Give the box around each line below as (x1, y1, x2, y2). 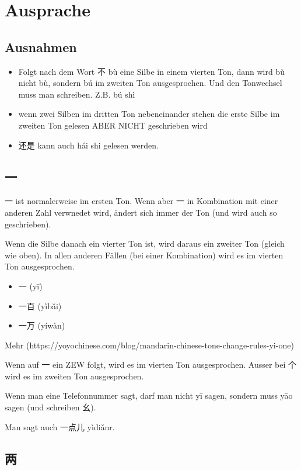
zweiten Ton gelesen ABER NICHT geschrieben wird (18, 119, 208, 131)
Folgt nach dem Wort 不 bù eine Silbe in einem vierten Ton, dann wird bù (18, 65, 285, 77)
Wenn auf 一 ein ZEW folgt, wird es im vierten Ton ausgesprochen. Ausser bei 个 (5, 358, 297, 371)
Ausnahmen (5, 37, 77, 56)
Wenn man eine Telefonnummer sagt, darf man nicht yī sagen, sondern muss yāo (5, 389, 293, 402)
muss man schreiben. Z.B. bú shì (18, 88, 135, 100)
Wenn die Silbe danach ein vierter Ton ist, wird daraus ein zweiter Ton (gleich (5, 237, 285, 250)
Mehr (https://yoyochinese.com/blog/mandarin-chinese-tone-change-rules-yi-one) (5, 338, 294, 351)
